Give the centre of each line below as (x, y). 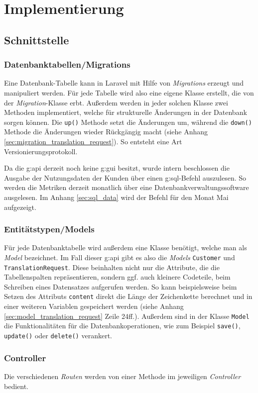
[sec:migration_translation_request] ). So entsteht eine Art (93, 141)
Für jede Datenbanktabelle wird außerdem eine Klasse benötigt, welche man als (126, 247)
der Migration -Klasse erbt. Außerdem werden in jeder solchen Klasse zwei (116, 102)
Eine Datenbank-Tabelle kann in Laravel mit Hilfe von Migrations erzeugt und (124, 83)
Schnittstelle (37, 40)
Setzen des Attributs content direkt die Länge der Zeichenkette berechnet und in (128, 296)
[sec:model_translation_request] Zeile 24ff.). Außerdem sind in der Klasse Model (127, 316)
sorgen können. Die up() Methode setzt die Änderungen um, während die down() (128, 122)
